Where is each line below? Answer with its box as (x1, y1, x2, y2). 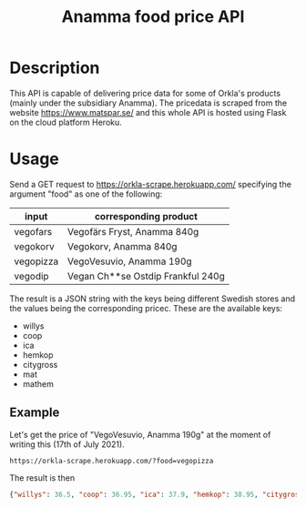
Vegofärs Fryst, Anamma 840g (66, 225, 199, 238)
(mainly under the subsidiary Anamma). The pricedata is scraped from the (9, 97, 288, 108)
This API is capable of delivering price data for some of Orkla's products (9, 87, 280, 98)
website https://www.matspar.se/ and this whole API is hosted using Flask (9, 107, 287, 117)
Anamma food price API (61, 6, 245, 27)
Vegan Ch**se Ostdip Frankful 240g (66, 269, 226, 282)
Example (9, 405, 60, 421)
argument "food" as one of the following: (9, 188, 163, 199)
